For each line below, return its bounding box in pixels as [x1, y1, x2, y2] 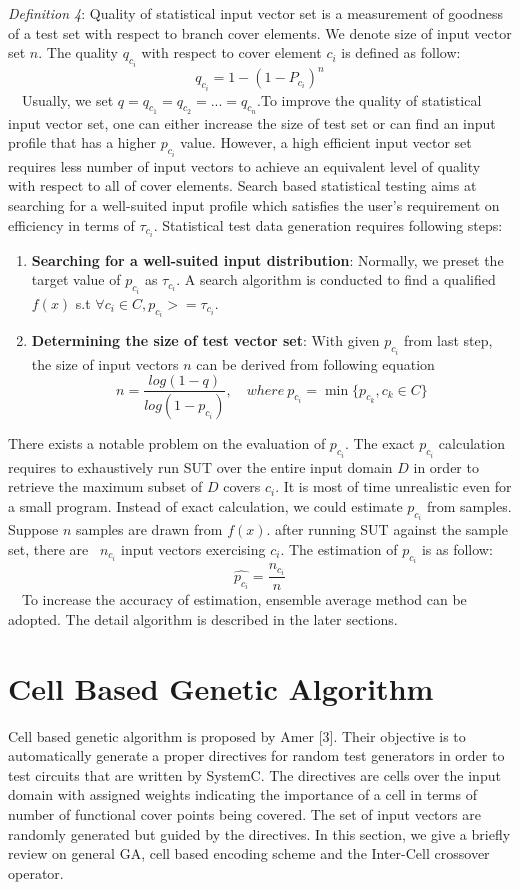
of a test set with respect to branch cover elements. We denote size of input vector [8, 22, 512, 43]
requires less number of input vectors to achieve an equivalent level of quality [8, 155, 481, 176]
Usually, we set [21, 89, 114, 110]
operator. [8, 862, 64, 883]
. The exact [344, 433, 415, 454]
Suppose [8, 519, 59, 540]
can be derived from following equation [196, 353, 435, 374]
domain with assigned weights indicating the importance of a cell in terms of [8, 784, 477, 805]
